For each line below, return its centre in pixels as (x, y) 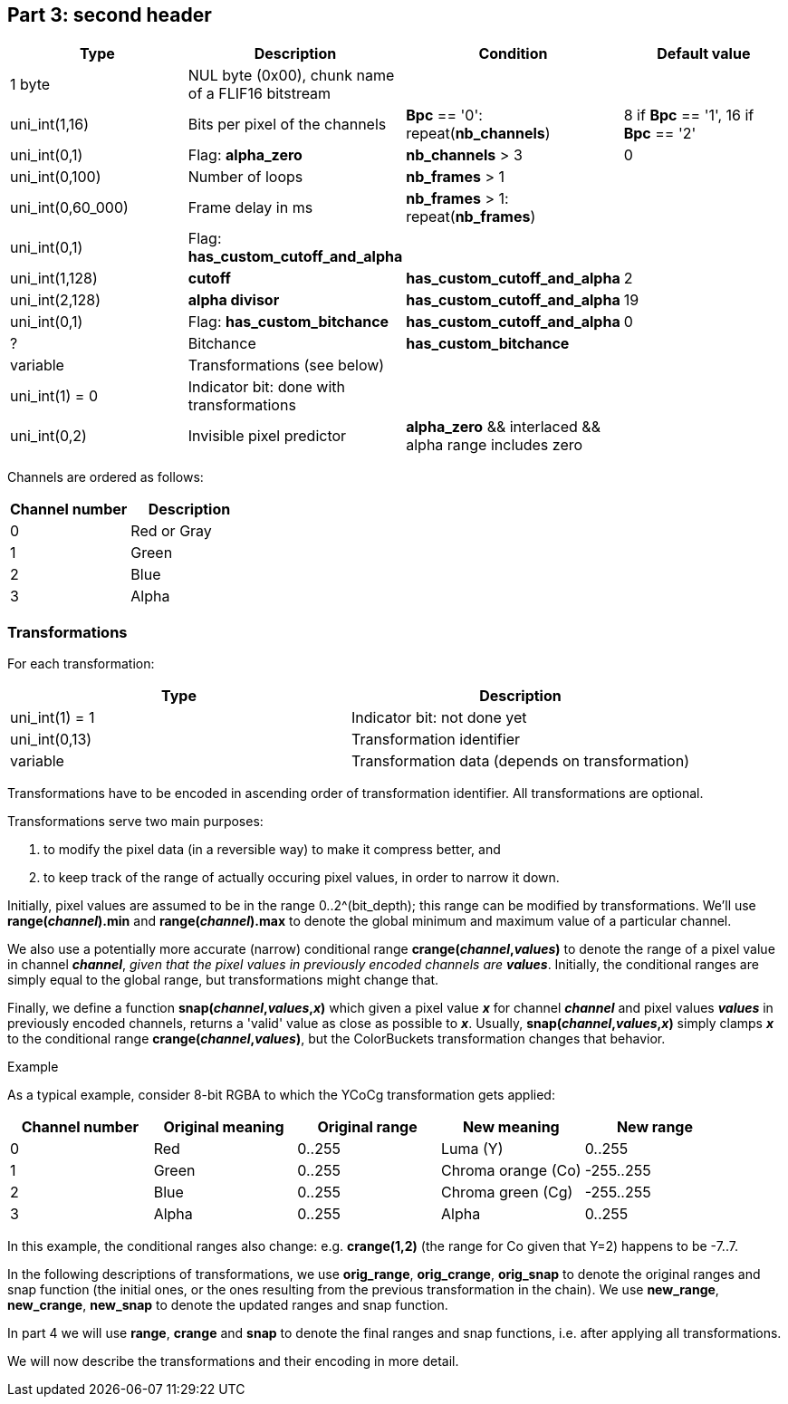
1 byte (30, 85)
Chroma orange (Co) (511, 1171)
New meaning (511, 1127)
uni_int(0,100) (56, 177)
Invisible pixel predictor (267, 436)
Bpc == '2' (660, 134)
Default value (704, 54)
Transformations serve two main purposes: (135, 822)
